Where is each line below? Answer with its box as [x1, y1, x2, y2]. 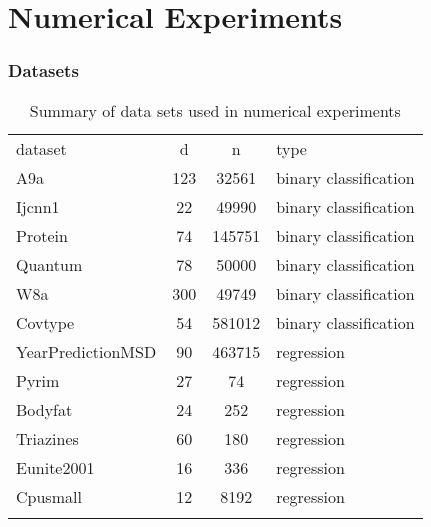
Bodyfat [16, 397, 73, 421]
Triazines [16, 426, 79, 450]
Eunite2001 [16, 455, 95, 479]
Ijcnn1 [16, 194, 60, 218]
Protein [16, 223, 68, 247]
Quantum [16, 252, 83, 276]
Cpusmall [16, 484, 82, 508]
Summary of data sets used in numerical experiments [29, 98, 401, 122]
